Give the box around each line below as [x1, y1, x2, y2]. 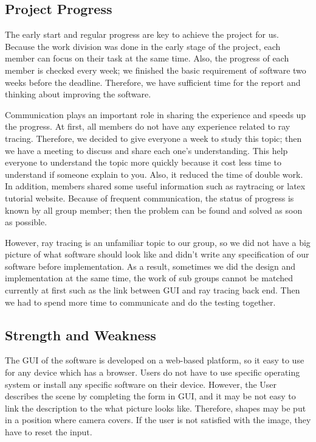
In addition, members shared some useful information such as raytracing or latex [5, 180, 306, 192]
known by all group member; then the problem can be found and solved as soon [5, 203, 303, 216]
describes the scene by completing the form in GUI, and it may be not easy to [5, 390, 296, 402]
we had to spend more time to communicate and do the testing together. [5, 295, 276, 308]
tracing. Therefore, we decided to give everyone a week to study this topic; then [5, 132, 302, 144]
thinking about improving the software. [5, 88, 151, 100]
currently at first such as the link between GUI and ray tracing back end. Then [5, 284, 300, 296]
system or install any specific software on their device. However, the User [5, 377, 277, 390]
